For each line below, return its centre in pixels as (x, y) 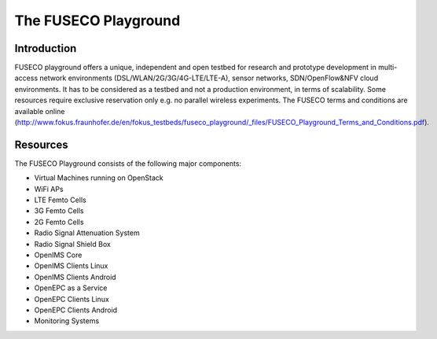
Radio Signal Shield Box (73, 244)
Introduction (46, 48)
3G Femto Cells (59, 211)
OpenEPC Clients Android (76, 310)
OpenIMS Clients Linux (71, 266)
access (26, 78)
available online (40, 111)
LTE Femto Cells (60, 200)
